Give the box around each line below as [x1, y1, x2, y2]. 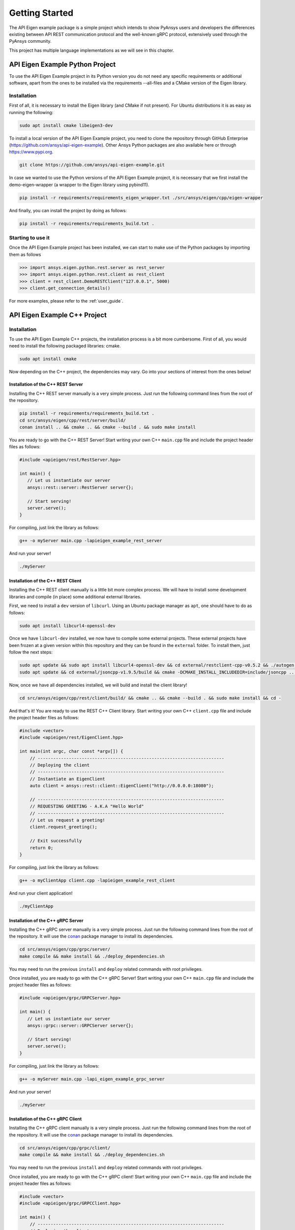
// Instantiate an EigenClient [29, 776, 105, 782]
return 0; [29, 845, 54, 851]
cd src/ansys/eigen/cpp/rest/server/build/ [19, 417, 126, 423]
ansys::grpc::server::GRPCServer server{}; [27, 1023, 134, 1028]
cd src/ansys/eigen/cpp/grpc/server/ [19, 947, 111, 952]
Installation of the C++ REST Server [9, 381, 83, 387]
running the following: [9, 109, 54, 115]
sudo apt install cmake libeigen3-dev [19, 123, 113, 128]
